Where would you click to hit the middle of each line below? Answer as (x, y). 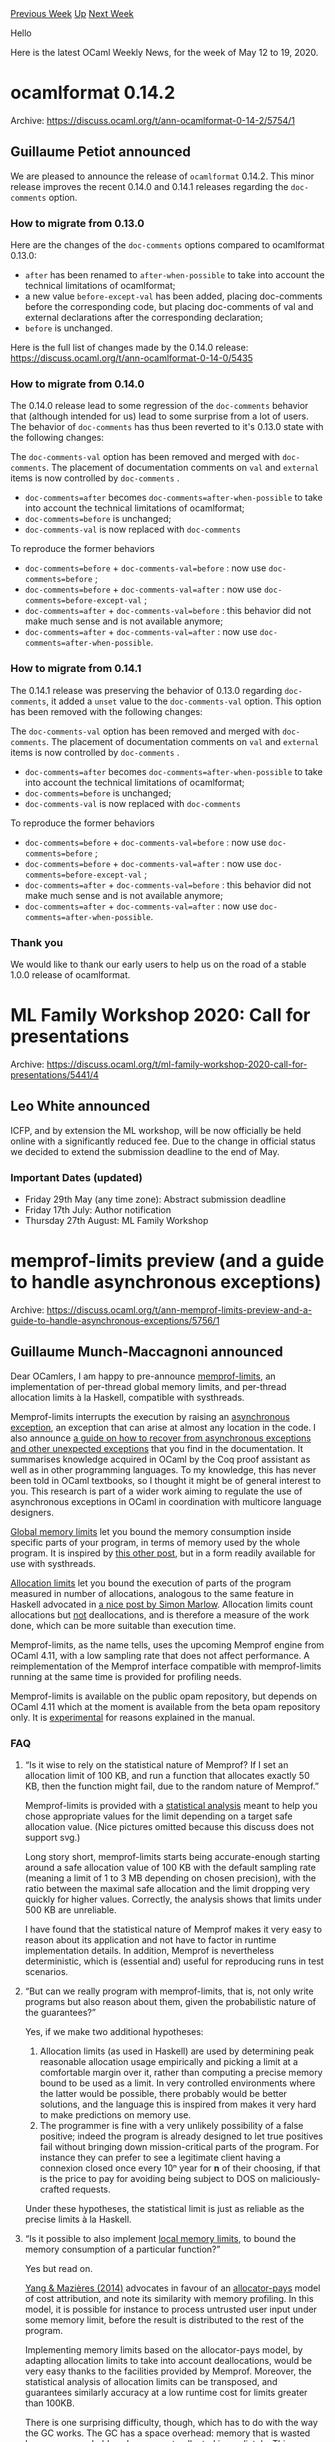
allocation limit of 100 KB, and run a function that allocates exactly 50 (167, 1776)
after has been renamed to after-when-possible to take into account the (174, 275)
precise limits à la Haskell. (78, 2219)
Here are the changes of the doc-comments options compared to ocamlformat (167, 245)
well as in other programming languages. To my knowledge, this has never (163, 1469)
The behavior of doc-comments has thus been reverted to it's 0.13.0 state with (167, 427)
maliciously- (295, 2179)
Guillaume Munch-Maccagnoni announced (147, 1352)
